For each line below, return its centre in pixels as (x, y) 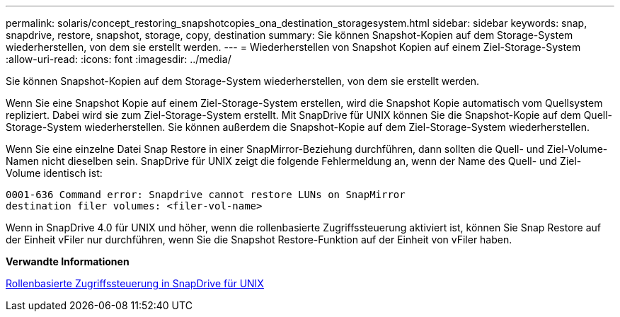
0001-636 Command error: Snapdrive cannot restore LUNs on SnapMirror (206, 195)
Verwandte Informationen (68, 261)
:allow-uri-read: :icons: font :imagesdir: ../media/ (119, 59)
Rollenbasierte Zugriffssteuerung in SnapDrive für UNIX (135, 283)
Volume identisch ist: (54, 173)
